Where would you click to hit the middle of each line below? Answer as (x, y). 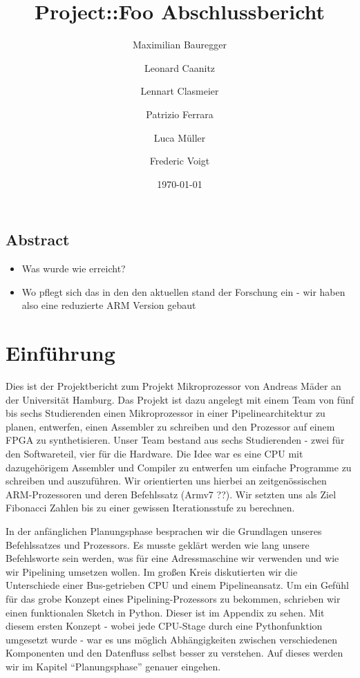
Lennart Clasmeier (180, 91)
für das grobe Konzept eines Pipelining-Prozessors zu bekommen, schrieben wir (173, 598)
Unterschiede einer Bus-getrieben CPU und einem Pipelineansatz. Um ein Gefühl (177, 585)
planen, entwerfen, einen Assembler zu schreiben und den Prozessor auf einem (170, 426)
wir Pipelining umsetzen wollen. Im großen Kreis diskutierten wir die (152, 571)
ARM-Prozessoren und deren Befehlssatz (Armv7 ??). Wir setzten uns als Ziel (171, 494)
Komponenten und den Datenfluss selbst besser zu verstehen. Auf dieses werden (174, 653)
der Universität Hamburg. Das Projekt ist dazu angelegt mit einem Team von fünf (180, 399)
